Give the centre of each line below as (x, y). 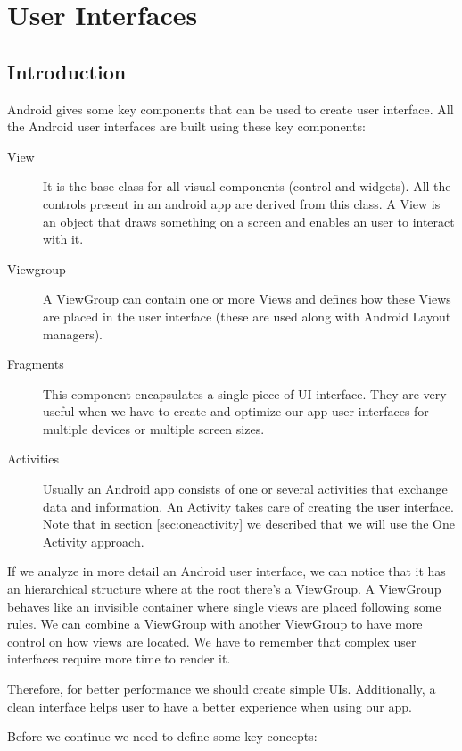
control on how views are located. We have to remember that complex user (212, 641)
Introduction (67, 71)
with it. (63, 239)
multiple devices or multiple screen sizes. (154, 428)
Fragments (36, 364)
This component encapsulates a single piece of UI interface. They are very (245, 393)
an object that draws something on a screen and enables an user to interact (249, 221)
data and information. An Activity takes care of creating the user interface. (248, 506)
